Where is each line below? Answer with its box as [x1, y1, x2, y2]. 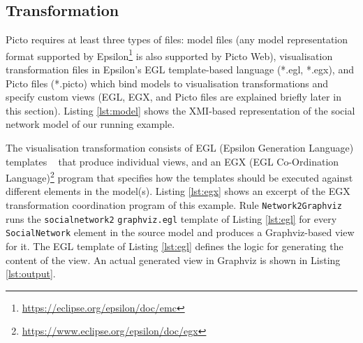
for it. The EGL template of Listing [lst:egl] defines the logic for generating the [6, 239, 343, 254]
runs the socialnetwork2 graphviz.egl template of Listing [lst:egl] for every [6, 211, 337, 226]
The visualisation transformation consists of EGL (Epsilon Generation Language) [6, 140, 354, 155]
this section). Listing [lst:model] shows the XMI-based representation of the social [6, 103, 355, 117]
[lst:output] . [6, 266, 56, 281]
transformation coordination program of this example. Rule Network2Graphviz [6, 198, 342, 212]
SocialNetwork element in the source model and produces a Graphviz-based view [6, 225, 355, 240]
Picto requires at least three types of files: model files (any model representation [6, 32, 348, 47]
